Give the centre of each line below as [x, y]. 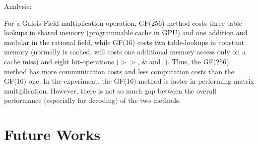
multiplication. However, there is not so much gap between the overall [110, 90]
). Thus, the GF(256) [197, 61]
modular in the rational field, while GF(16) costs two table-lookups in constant [124, 42]
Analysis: [18, 6]
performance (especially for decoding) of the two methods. [93, 100]
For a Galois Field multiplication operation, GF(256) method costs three [114, 23]
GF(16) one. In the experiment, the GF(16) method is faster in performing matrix [129, 81]
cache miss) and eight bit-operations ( [62, 61]
